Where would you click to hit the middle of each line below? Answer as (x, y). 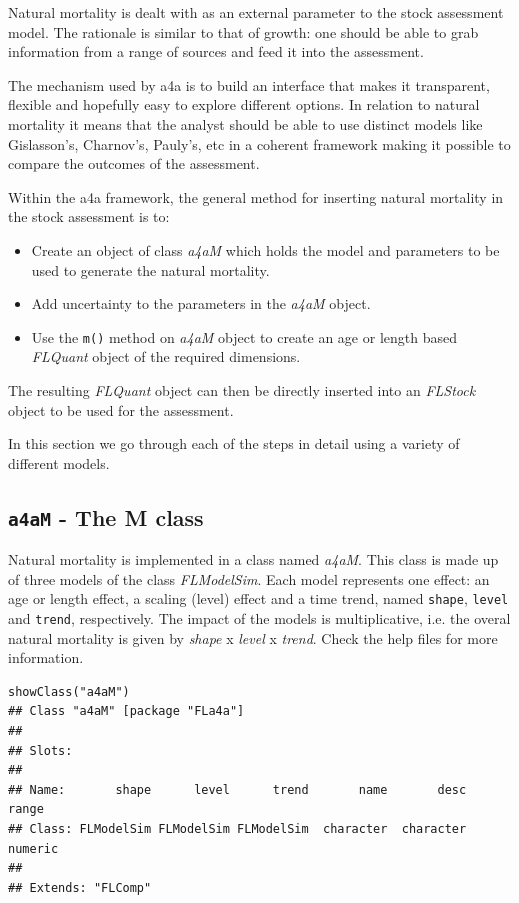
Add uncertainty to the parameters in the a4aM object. (201, 303)
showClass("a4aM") (69, 691)
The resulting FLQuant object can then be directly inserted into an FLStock (242, 389)
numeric (33, 848)
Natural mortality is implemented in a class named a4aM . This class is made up (253, 559)
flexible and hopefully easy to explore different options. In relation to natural (244, 104)
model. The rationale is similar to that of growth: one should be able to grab (243, 31)
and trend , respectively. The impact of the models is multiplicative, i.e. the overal (259, 617)
